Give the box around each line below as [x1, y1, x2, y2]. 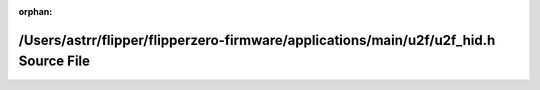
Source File [18, 53, 90, 70]
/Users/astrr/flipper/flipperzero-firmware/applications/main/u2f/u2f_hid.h [18, 31, 496, 49]
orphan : [18, 6, 53, 17]
